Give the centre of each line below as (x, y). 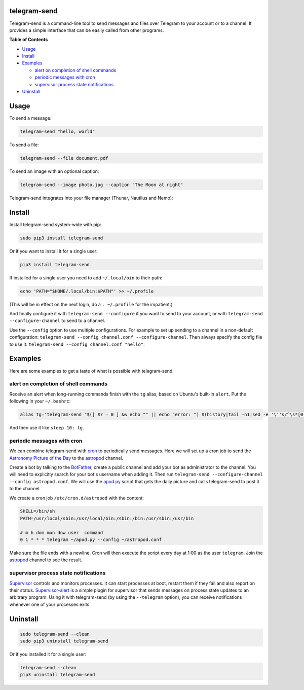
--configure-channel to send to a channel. (58, 321)
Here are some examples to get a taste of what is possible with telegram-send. (92, 371)
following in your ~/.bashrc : (40, 401)
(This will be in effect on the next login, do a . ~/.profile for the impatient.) (91, 304)
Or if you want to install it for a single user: (54, 251)
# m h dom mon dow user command (62, 533)
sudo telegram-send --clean (55, 634)
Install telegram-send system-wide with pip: (55, 224)
